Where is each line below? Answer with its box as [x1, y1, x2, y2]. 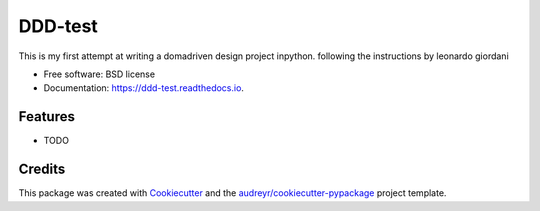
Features [18, 108, 75, 125]
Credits [18, 161, 66, 178]
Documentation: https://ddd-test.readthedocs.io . [43, 82, 245, 94]
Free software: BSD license [43, 68, 155, 80]
